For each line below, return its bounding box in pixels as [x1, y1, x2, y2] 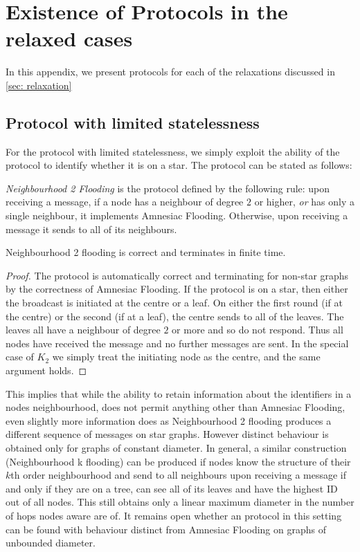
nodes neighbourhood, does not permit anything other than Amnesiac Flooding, [6, 400, 345, 414]
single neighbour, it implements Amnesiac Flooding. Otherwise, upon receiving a [6, 208, 348, 223]
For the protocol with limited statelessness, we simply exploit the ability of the [6, 144, 340, 158]
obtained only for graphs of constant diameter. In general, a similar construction [6, 440, 347, 454]
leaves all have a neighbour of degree [6, 322, 161, 337]
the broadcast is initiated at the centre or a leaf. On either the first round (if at [6, 295, 343, 310]
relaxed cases [6, 24, 133, 53]
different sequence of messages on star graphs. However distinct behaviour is [6, 427, 329, 441]
